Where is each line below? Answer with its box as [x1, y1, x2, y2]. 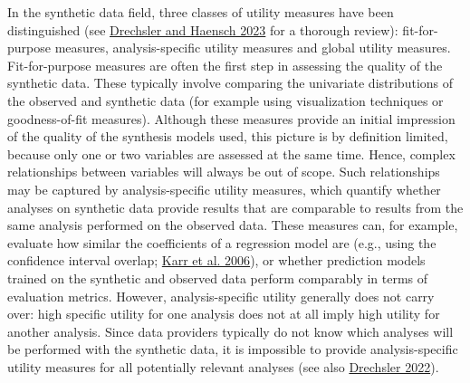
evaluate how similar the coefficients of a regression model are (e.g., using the [7, 233, 436, 252]
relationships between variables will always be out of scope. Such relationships [7, 162, 440, 181]
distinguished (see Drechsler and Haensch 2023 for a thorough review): [7, 20, 398, 39]
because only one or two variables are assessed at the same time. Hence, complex [7, 144, 456, 163]
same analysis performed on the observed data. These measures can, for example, [7, 215, 458, 235]
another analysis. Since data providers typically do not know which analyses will [7, 321, 454, 340]
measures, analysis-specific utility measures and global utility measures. [54, 38, 451, 57]
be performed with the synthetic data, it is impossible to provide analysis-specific [7, 340, 458, 359]
